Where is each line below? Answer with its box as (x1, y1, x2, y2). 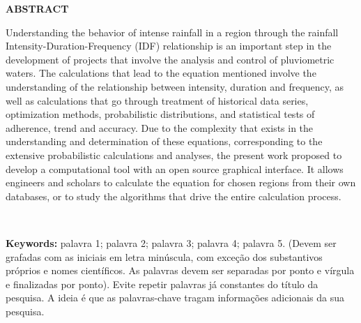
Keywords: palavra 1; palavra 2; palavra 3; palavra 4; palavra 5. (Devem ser (6, 235, 337, 250)
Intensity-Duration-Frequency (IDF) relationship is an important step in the (6, 38, 332, 53)
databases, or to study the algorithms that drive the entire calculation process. (6, 188, 341, 203)
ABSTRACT (6, 1, 69, 15)
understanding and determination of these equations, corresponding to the (6, 134, 323, 149)
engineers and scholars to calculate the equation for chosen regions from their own (6, 175, 356, 190)
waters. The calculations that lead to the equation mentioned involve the (6, 66, 316, 80)
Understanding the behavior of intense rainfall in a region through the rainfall (6, 24, 339, 39)
